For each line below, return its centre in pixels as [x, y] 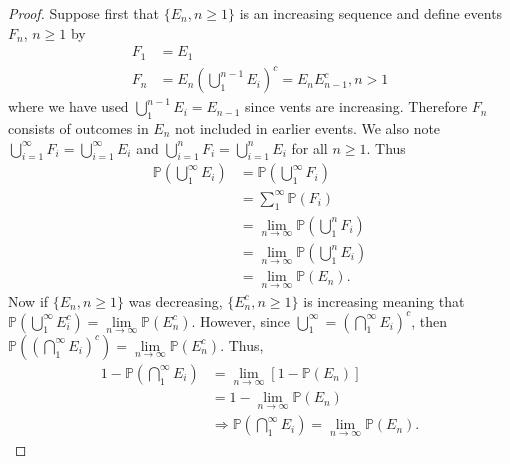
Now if [28, 300]
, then [429, 320]
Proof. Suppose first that [84, 13]
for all [309, 147]
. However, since [241, 320]
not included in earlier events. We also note [308, 128]
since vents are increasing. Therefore [356, 106]
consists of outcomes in [78, 128]
